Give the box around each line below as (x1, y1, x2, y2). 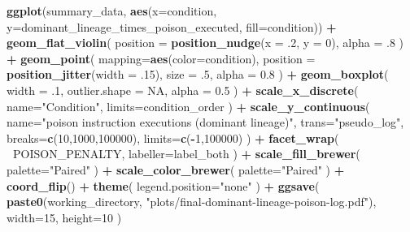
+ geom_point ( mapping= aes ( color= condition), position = (7, 49, 316, 67)
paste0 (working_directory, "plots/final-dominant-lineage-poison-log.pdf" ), (7, 193, 377, 210)
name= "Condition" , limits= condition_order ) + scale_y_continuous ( (7, 97, 370, 114)
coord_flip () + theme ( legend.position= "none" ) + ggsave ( (7, 177, 320, 194)
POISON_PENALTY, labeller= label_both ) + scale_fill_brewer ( (13, 145, 360, 162)
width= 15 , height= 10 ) (7, 208, 122, 226)
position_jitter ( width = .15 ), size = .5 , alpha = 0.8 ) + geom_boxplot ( (7, 66, 389, 83)
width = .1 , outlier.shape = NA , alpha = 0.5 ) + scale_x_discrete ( (7, 81, 359, 98)
